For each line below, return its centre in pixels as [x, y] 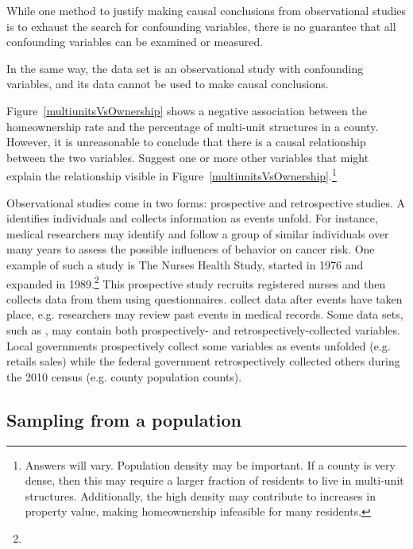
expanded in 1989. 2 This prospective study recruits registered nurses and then [196, 282]
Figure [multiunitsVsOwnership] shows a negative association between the [187, 110]
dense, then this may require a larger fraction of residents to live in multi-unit [214, 480]
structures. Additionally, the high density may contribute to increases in [200, 495]
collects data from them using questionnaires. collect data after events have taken [205, 298]
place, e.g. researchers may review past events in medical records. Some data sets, [205, 314]
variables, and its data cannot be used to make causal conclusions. [168, 84]
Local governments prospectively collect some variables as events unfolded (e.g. [199, 345]
